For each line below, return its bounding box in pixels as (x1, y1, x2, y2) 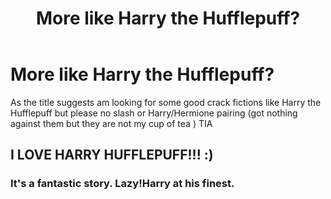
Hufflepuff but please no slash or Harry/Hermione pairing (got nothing (10, 107, 298, 119)
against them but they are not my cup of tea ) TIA (10, 117, 213, 129)
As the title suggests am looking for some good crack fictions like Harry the (10, 96, 322, 108)
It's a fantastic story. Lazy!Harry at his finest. (10, 177, 235, 191)
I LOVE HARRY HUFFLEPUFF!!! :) (10, 147, 214, 164)
